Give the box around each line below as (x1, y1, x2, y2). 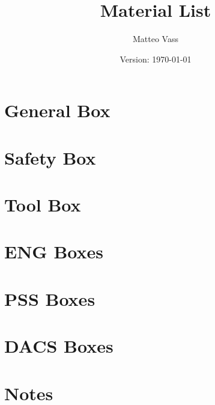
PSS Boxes (4, 286, 95, 311)
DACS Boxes (4, 333, 114, 358)
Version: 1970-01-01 (120, 52, 192, 65)
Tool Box (4, 192, 81, 217)
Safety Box (4, 145, 96, 169)
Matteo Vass (133, 32, 178, 45)
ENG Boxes (4, 239, 103, 264)
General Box (4, 98, 111, 123)
